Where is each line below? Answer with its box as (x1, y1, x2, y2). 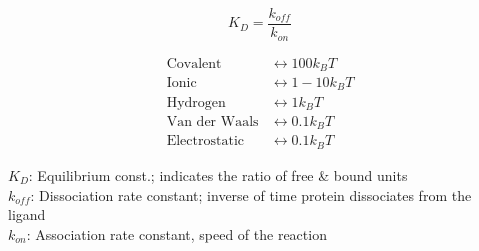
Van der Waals (166, 114, 259, 129)
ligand (8, 204, 46, 225)
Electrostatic (166, 134, 244, 149)
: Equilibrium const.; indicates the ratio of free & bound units (28, 164, 408, 185)
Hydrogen (166, 95, 226, 110)
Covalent (166, 56, 222, 71)
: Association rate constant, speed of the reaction (26, 223, 327, 244)
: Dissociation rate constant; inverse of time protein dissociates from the (30, 184, 472, 205)
